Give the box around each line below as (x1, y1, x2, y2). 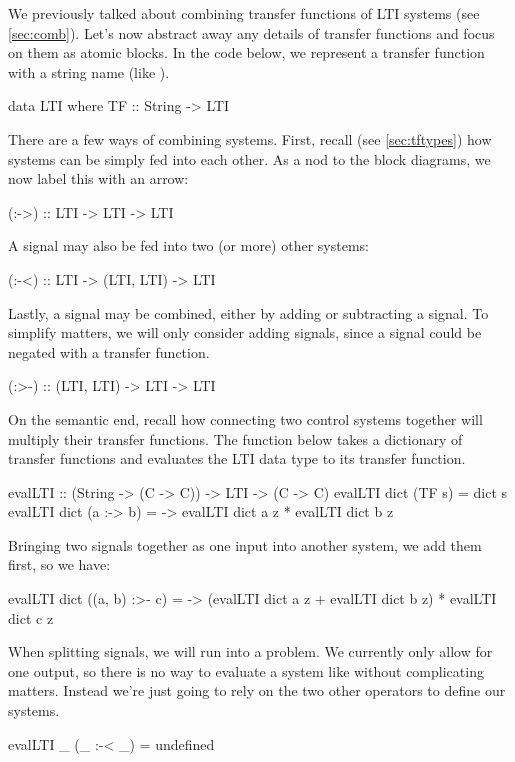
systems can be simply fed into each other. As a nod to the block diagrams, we (8, 148, 491, 169)
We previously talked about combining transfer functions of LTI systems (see (8, 3, 480, 23)
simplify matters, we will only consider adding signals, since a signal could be (8, 322, 482, 343)
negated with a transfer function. (8, 341, 210, 362)
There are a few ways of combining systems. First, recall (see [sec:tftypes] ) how (8, 128, 492, 149)
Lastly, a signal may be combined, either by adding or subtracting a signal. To (8, 302, 489, 323)
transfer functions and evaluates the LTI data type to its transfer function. (8, 448, 466, 469)
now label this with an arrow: (8, 168, 189, 189)
